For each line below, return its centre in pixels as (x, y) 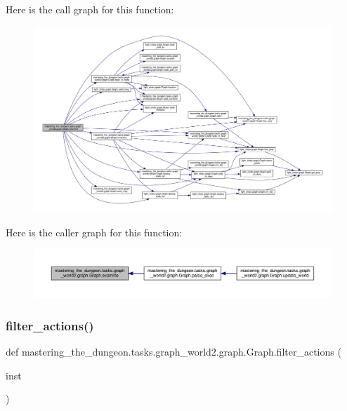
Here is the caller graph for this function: (94, 232)
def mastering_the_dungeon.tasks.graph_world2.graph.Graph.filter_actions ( (173, 351)
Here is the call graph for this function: (90, 9)
